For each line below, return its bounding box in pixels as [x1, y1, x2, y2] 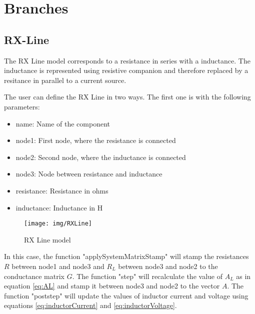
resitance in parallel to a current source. [4, 74, 126, 85]
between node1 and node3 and [11, 260, 104, 271]
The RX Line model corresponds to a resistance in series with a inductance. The [4, 55, 250, 65]
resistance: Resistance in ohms [15, 185, 108, 195]
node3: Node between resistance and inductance [15, 168, 162, 179]
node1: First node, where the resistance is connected [15, 135, 176, 145]
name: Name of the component [15, 118, 110, 128]
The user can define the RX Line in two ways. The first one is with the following [4, 91, 251, 102]
